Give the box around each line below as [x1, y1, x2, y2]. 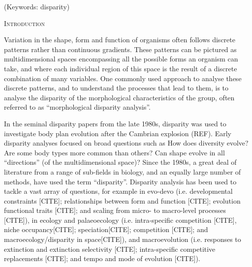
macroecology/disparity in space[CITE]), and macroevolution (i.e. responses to [4, 234, 241, 244]
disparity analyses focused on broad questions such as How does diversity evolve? [4, 138, 249, 148]
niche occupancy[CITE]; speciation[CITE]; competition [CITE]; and [4, 224, 208, 235]
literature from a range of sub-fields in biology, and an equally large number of [4, 166, 241, 177]
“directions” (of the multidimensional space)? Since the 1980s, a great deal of [4, 157, 237, 167]
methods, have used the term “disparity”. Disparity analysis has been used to [4, 176, 237, 186]
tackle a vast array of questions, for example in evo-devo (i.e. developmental [4, 186, 233, 196]
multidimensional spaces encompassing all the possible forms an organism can [4, 54, 238, 64]
